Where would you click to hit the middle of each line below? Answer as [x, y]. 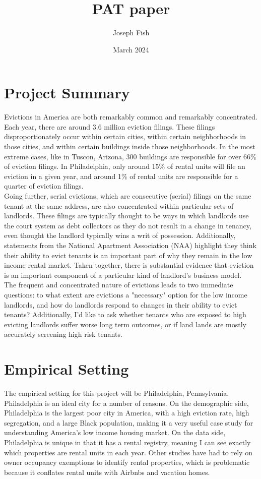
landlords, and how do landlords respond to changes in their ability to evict [121, 304]
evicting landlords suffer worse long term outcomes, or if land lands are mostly [125, 324]
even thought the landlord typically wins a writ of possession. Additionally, [120, 235]
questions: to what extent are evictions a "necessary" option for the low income [126, 294]
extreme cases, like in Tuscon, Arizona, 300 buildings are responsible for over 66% [130, 156]
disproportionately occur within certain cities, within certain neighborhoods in [125, 136]
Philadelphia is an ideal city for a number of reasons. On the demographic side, [126, 403]
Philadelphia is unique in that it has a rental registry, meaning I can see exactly [127, 442]
